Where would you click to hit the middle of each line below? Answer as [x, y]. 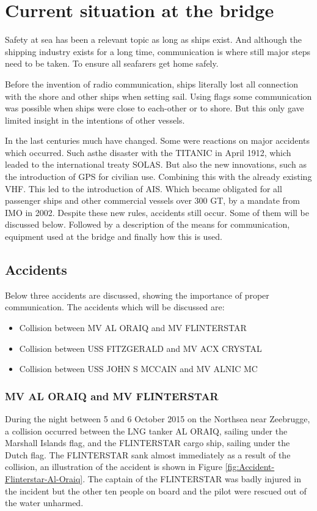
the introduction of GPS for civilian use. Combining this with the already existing [158, 177]
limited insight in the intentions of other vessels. [95, 120]
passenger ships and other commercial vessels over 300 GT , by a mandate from [153, 200]
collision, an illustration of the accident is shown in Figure [114, 467]
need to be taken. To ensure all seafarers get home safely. [112, 63]
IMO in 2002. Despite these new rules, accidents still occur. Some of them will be [157, 212]
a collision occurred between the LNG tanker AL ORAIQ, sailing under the [146, 431]
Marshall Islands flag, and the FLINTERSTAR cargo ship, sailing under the [148, 443]
